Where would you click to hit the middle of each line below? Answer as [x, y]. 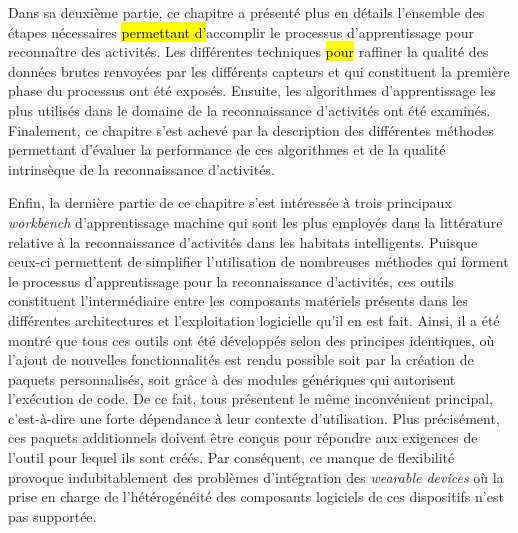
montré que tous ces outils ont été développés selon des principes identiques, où [251, 339]
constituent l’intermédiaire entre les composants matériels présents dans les [238, 300]
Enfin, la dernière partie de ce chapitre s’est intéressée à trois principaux [230, 202]
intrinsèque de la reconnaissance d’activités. [141, 168]
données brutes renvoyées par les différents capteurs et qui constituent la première [259, 70]
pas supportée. [52, 515]
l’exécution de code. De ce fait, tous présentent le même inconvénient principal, [250, 398]
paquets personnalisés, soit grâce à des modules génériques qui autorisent [232, 378]
